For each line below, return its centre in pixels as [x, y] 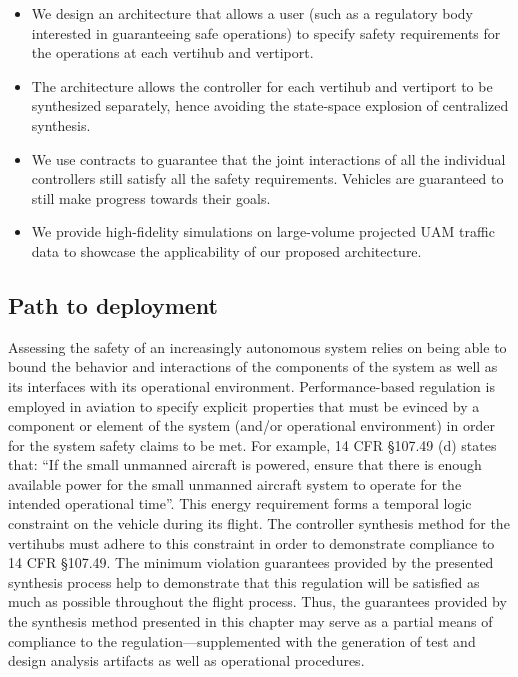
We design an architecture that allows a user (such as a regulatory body [252, 13]
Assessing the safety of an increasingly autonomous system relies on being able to [257, 346]
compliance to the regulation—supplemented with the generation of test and [242, 640]
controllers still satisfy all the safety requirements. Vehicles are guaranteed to [267, 178]
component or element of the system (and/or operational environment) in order [251, 425]
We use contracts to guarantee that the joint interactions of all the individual [268, 158]
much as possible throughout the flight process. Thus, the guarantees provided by [257, 601]
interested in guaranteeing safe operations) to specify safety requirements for [266, 32]
